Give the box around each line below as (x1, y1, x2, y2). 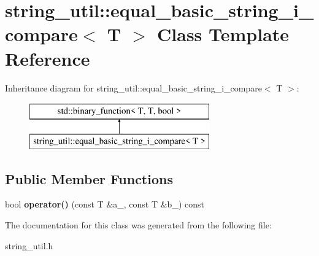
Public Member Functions (5, 169, 173, 188)
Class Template (157, 21, 290, 47)
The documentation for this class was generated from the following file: (5, 219, 272, 231)
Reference (5, 45, 90, 71)
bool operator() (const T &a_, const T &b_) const (5, 198, 204, 211)
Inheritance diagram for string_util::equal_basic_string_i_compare (5, 81, 262, 94)
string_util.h (5, 239, 53, 252)
